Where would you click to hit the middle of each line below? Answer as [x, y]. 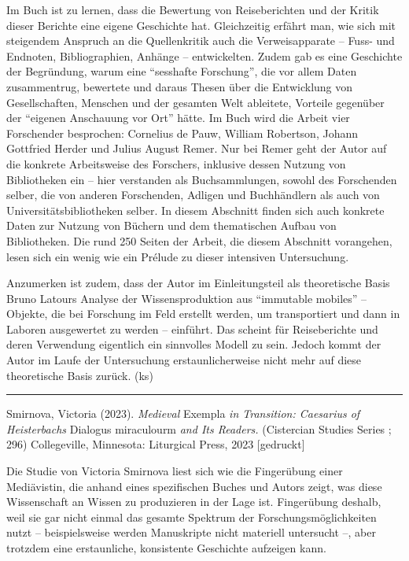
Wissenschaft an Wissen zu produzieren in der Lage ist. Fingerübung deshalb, [194, 502]
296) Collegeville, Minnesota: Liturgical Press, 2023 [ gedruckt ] [156, 444]
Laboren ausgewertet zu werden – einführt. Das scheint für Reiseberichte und [192, 328]
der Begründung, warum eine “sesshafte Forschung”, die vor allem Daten [182, 71]
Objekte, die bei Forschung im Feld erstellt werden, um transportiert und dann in [203, 314]
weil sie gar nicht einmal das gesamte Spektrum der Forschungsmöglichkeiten [192, 517]
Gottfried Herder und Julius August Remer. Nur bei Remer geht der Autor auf [197, 148]
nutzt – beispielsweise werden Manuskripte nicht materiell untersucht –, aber [191, 532]
